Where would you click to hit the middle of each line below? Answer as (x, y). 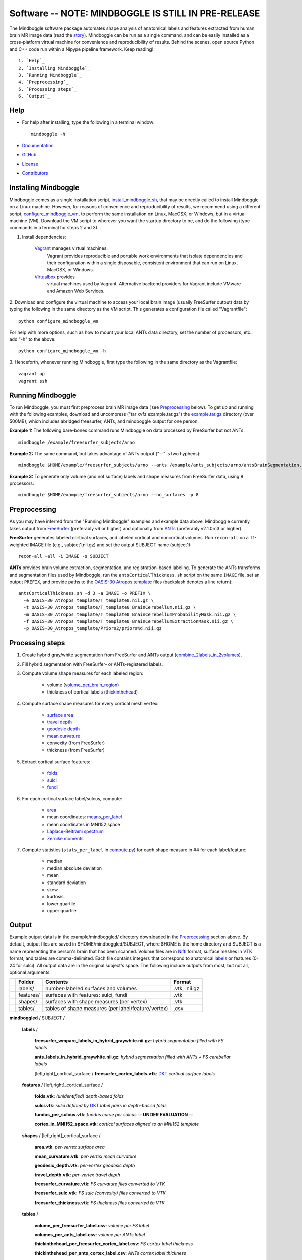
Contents (57, 982)
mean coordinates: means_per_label (85, 817)
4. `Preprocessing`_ (44, 82)
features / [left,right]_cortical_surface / (62, 1085)
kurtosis (55, 897)
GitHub (29, 155)
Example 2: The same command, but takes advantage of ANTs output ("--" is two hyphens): (105, 453)
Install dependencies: (44, 237)
